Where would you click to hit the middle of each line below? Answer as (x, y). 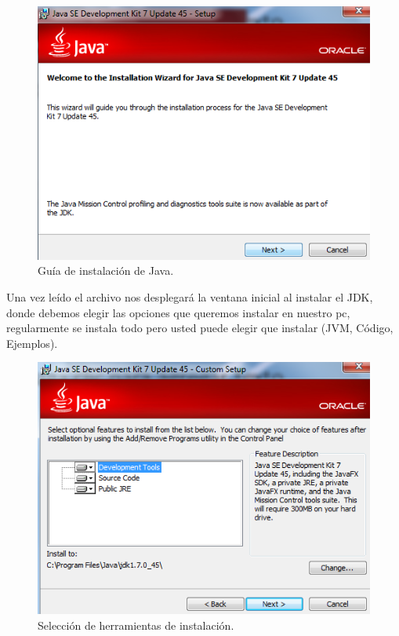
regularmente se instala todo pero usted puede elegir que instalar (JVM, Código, (200, 328)
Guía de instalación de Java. (106, 270)
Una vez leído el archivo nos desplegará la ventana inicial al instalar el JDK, (190, 296)
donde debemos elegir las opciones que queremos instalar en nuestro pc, (178, 312)
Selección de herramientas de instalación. (136, 625)
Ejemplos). (32, 343)
